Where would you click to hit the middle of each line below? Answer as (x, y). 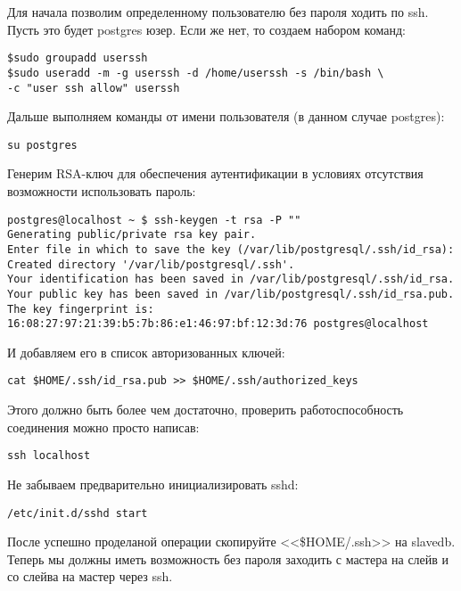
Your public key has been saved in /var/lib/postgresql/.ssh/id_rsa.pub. (231, 294)
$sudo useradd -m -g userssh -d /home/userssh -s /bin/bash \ (196, 73)
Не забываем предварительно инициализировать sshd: (153, 484)
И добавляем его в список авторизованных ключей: (146, 352)
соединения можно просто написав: (103, 427)
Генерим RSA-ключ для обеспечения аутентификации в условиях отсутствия (215, 173)
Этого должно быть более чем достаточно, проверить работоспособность (206, 410)
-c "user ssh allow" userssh (94, 88)
